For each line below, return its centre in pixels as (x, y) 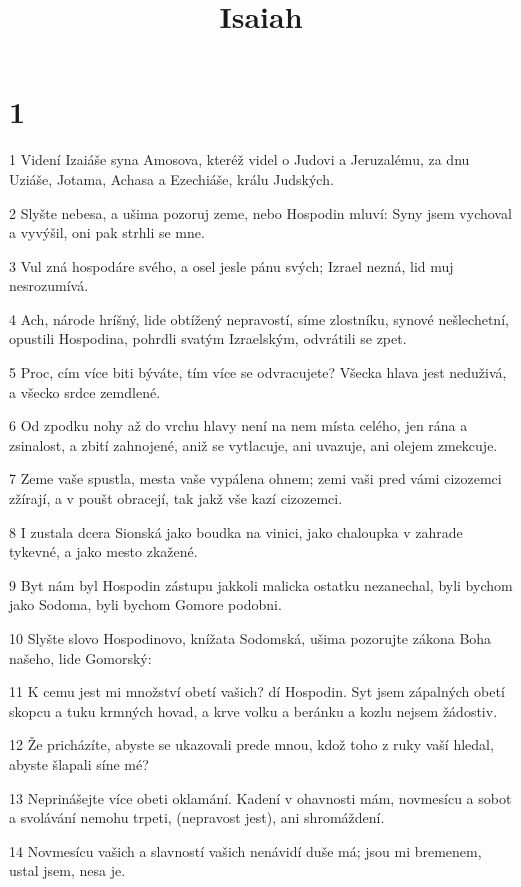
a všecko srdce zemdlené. (85, 391)
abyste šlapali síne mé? (79, 763)
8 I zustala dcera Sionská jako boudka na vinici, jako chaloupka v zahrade (236, 531)
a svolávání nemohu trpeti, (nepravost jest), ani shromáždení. (197, 817)
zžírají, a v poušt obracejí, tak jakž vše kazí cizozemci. (176, 498)
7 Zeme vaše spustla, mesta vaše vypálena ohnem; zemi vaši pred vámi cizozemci (255, 478)
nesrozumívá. (49, 285)
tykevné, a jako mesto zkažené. (103, 551)
